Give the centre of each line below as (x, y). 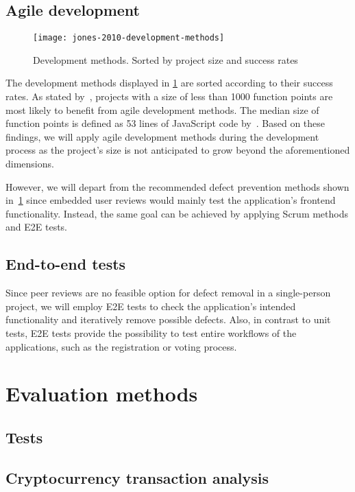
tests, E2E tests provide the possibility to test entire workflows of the (151, 332)
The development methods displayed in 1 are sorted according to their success (169, 83)
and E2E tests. (37, 227)
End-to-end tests (66, 264)
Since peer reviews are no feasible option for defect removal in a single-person (168, 293)
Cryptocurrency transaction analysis (137, 477)
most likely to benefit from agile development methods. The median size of (162, 109)
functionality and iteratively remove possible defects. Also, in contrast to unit (168, 319)
